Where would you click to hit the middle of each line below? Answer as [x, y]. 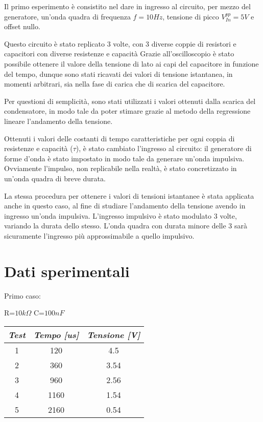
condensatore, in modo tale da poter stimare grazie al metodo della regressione [127, 111]
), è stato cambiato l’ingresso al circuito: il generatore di [164, 148]
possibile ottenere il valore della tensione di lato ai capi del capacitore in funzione [131, 63]
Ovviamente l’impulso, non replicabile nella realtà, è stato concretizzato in [121, 168]
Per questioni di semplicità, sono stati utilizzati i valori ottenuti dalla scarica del [130, 101]
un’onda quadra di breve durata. [55, 178]
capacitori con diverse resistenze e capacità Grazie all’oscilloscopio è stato [119, 54]
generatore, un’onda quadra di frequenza [67, 16]
